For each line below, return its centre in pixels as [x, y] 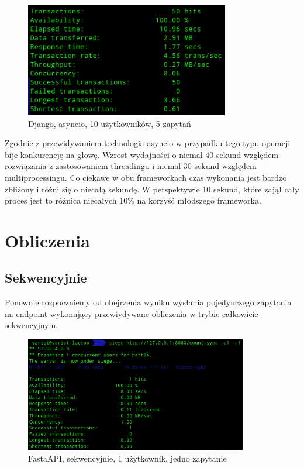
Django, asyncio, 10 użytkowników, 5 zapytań [110, 123]
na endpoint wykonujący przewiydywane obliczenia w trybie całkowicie [132, 313]
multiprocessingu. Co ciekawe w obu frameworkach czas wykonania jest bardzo [146, 177]
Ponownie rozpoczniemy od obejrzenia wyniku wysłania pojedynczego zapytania [148, 302]
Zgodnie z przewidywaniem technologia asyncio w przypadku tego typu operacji [148, 143]
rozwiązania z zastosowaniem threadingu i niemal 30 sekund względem [131, 166]
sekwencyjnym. [32, 325]
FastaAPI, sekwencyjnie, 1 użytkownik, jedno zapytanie [127, 458]
